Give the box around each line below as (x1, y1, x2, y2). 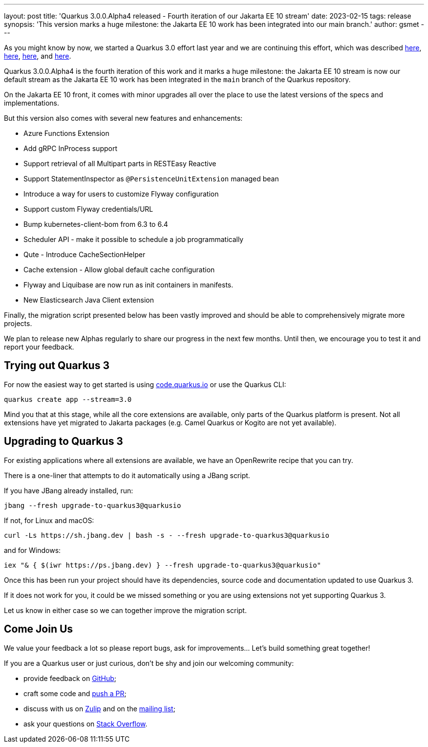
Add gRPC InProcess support (23, 144, 118, 153)
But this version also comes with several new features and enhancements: (4, 114, 243, 122)
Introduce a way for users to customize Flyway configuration (23, 190, 219, 198)
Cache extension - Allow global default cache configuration (23, 265, 215, 274)
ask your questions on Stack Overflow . (23, 719, 148, 728)
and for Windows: (4, 546, 61, 554)
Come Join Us (4, 623, 73, 636)
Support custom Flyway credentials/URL (23, 205, 153, 213)
